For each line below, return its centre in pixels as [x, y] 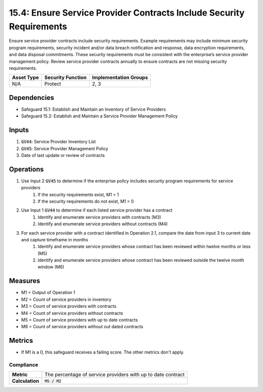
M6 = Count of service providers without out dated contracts [82, 327]
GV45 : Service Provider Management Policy [65, 148]
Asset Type [25, 78]
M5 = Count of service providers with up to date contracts [80, 320]
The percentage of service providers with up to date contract [115, 374]
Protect [53, 84]
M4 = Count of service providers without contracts [72, 313]
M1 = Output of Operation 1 [48, 293]
